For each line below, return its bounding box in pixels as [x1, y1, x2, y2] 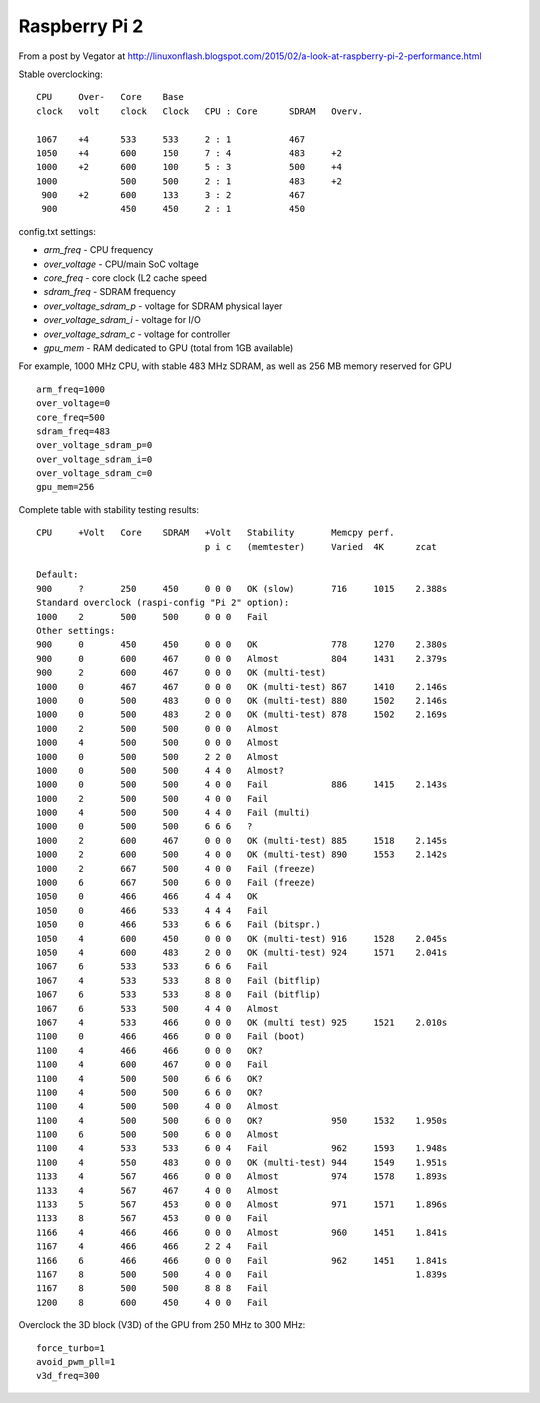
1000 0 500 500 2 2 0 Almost [36, 751, 279, 762]
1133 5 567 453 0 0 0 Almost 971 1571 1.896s [36, 1199, 448, 1210]
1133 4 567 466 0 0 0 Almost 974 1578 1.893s [36, 1171, 448, 1182]
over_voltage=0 [36, 398, 111, 409]
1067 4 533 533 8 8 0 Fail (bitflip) [36, 975, 322, 986]
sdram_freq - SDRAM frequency [43, 286, 177, 298]
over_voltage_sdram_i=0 [36, 453, 153, 465]
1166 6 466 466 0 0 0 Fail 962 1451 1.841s [36, 1255, 448, 1266]
